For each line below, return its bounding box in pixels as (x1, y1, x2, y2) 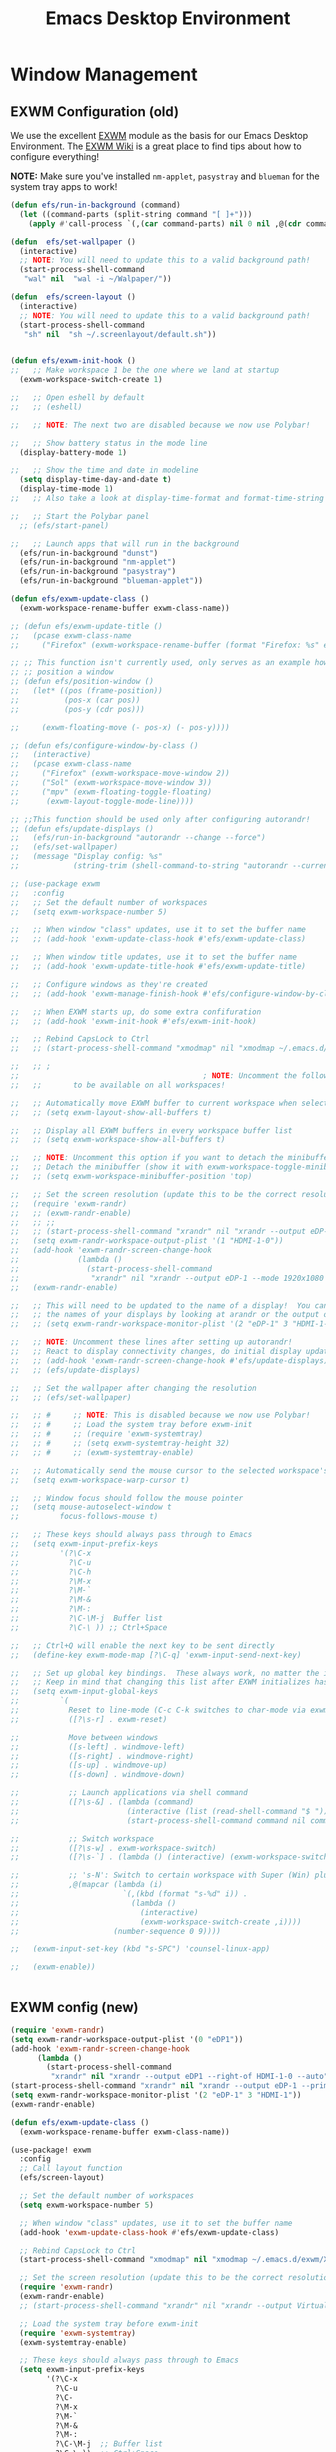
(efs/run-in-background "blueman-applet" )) (19, 576, 203, 586)
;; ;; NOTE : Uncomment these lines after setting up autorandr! (10, 1337, 293, 1347)
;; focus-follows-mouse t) (10, 1512, 159, 1522)
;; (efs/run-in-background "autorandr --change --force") (10, 833, 267, 843)
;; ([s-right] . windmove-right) (10, 1751, 195, 1761)
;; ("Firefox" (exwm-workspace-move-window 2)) (10, 768, 230, 779)
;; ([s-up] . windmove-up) (10, 1760, 168, 1771)
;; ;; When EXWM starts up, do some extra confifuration (10, 1007, 262, 1017)
